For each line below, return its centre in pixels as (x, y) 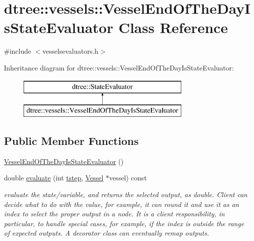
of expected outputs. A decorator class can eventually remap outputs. (107, 233)
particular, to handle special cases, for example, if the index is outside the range (124, 223)
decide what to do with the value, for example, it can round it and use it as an (122, 204)
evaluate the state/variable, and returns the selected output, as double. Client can (126, 194)
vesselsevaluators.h (71, 51)
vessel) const (128, 178)
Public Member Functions (71, 141)
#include (18, 51)
